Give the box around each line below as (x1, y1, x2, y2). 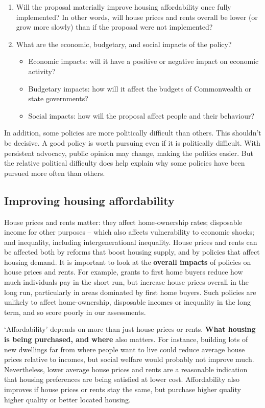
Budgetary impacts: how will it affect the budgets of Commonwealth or (28, 83, 251, 94)
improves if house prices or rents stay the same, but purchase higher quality (4, 384, 241, 395)
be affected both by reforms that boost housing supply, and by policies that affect (4, 246, 260, 257)
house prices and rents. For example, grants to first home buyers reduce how (4, 266, 243, 277)
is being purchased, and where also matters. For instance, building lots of (4, 334, 248, 345)
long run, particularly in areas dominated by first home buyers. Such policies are (4, 286, 256, 297)
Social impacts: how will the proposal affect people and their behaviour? (28, 110, 255, 121)
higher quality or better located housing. (4, 394, 131, 404)
